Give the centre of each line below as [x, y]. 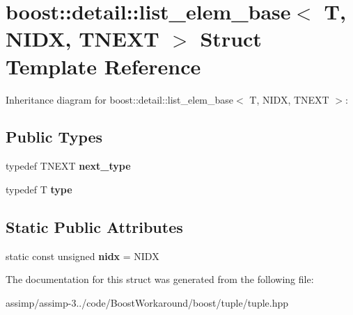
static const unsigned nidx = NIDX [83, 256]
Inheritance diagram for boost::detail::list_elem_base [120, 99]
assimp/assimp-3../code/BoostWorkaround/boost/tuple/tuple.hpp [147, 302]
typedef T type [39, 189]
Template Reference [103, 66]
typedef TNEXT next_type [68, 166]
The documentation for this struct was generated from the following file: [160, 279]
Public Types [54, 137]
